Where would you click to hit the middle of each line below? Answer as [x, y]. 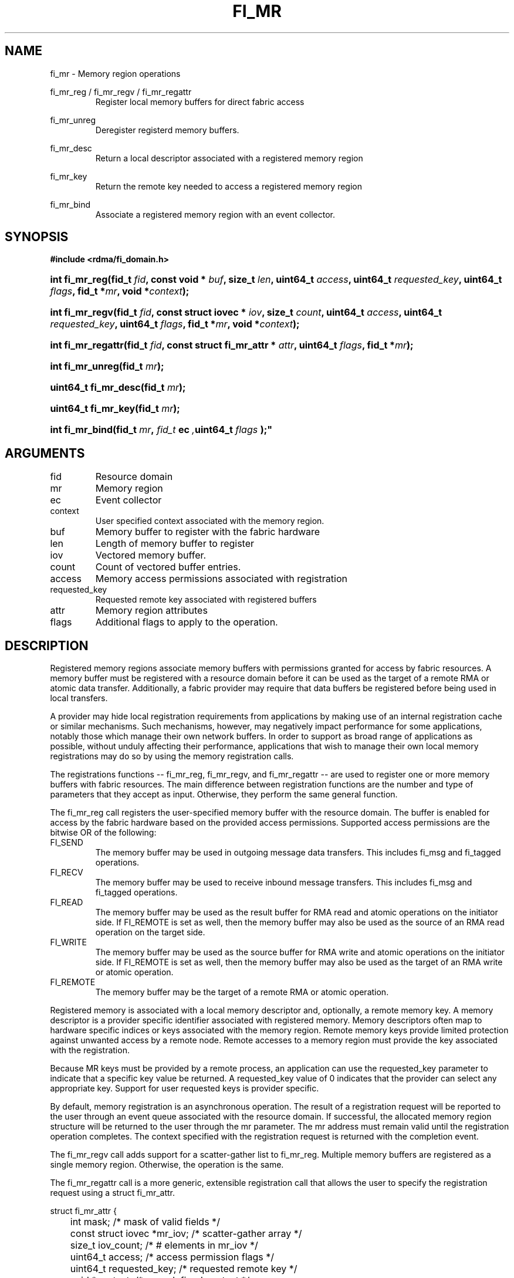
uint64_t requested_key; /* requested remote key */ [184, 1269]
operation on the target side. [150, 932]
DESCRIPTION [47, 645]
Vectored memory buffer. [151, 555]
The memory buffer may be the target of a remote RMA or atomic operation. [242, 992]
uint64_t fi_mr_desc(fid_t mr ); [118, 388]
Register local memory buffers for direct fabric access [200, 102]
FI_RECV [67, 873]
